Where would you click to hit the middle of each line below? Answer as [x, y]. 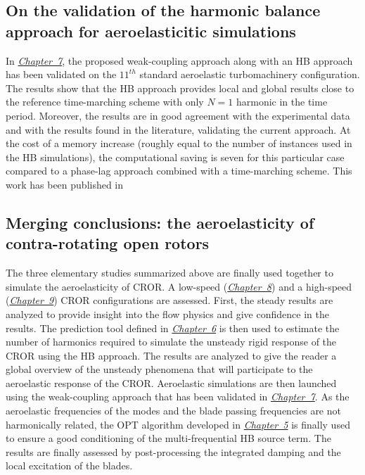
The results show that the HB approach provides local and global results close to [180, 88]
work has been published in [65, 184]
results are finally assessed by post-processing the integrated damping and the [173, 451]
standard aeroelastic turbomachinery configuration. [250, 74]
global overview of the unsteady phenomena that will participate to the [159, 369]
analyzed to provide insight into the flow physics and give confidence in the [167, 313]
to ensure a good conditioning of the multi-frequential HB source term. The [168, 438]
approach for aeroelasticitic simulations [151, 31]
